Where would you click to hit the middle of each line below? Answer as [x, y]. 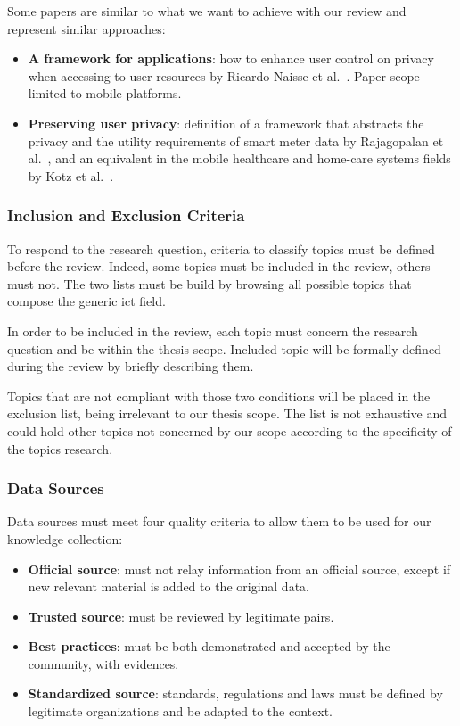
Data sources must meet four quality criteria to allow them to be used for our [219, 521]
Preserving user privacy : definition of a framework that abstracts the [226, 123]
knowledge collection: [65, 538]
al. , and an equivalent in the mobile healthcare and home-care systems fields [239, 158]
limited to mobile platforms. [105, 93]
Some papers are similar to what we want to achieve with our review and [207, 11]
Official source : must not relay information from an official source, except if [239, 569]
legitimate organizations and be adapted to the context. [180, 711]
